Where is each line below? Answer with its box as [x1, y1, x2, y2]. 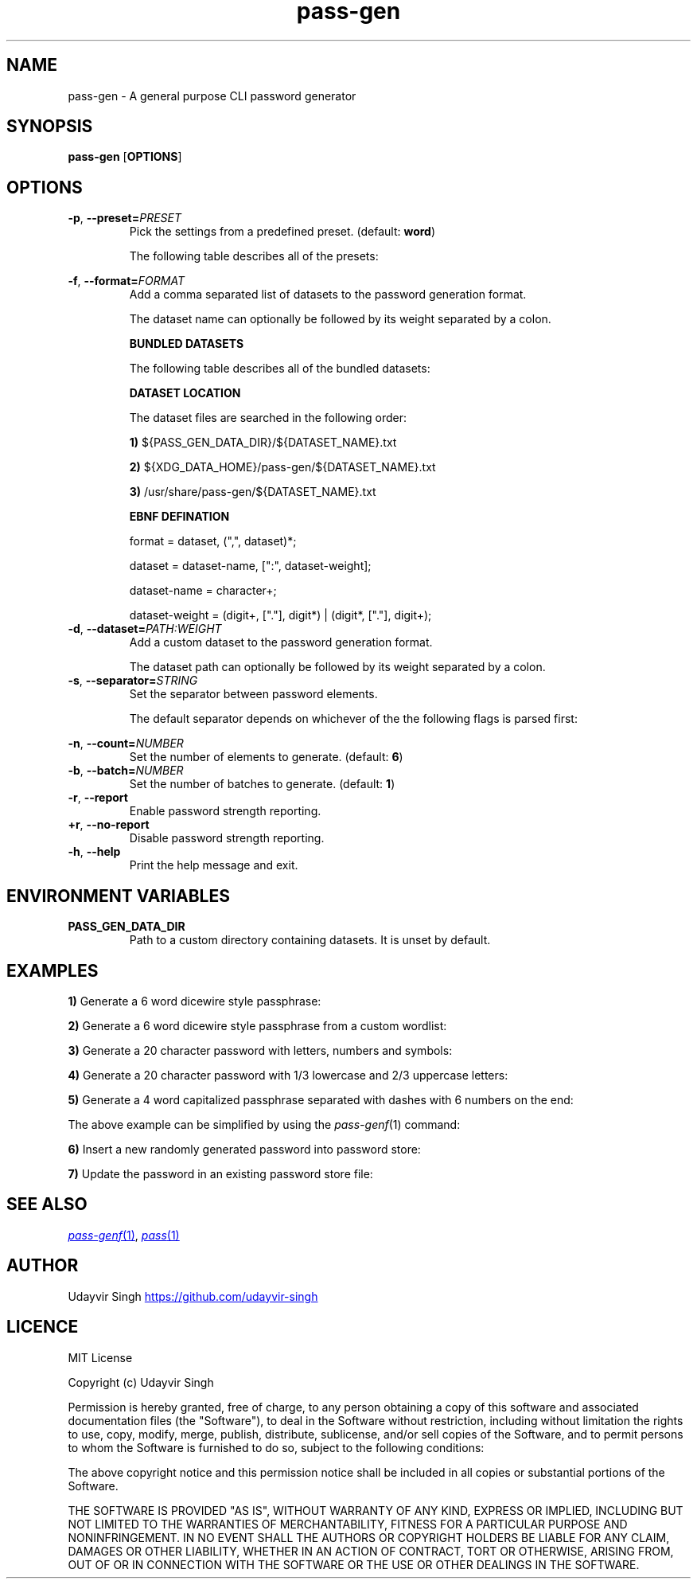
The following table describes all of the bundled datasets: [129, 361, 430, 376]
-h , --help [68, 845, 121, 859]
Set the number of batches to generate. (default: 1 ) [129, 777, 395, 791]
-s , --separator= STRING [68, 673, 198, 688]
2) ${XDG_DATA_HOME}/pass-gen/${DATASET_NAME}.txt [129, 460, 436, 474]
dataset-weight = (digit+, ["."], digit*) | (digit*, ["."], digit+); [129, 608, 432, 623]
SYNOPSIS [6, 116, 93, 137]
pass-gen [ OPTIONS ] [68, 150, 182, 164]
